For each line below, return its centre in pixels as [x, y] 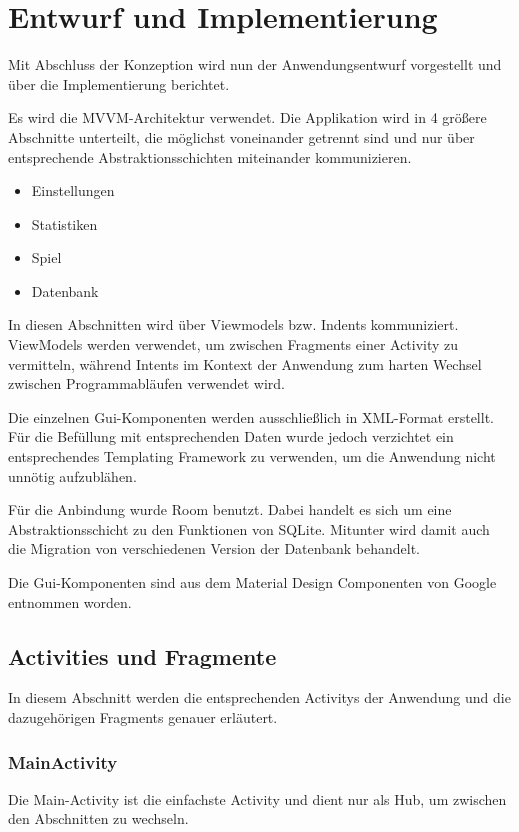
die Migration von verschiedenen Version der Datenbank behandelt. [214, 548]
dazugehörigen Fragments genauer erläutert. [143, 716]
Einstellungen [73, 190]
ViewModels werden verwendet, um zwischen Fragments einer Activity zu [233, 344]
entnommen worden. [70, 601]
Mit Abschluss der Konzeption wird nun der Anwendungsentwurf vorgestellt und [255, 64]
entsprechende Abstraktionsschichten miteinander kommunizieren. [210, 156]
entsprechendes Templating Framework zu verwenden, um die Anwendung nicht [252, 456]
